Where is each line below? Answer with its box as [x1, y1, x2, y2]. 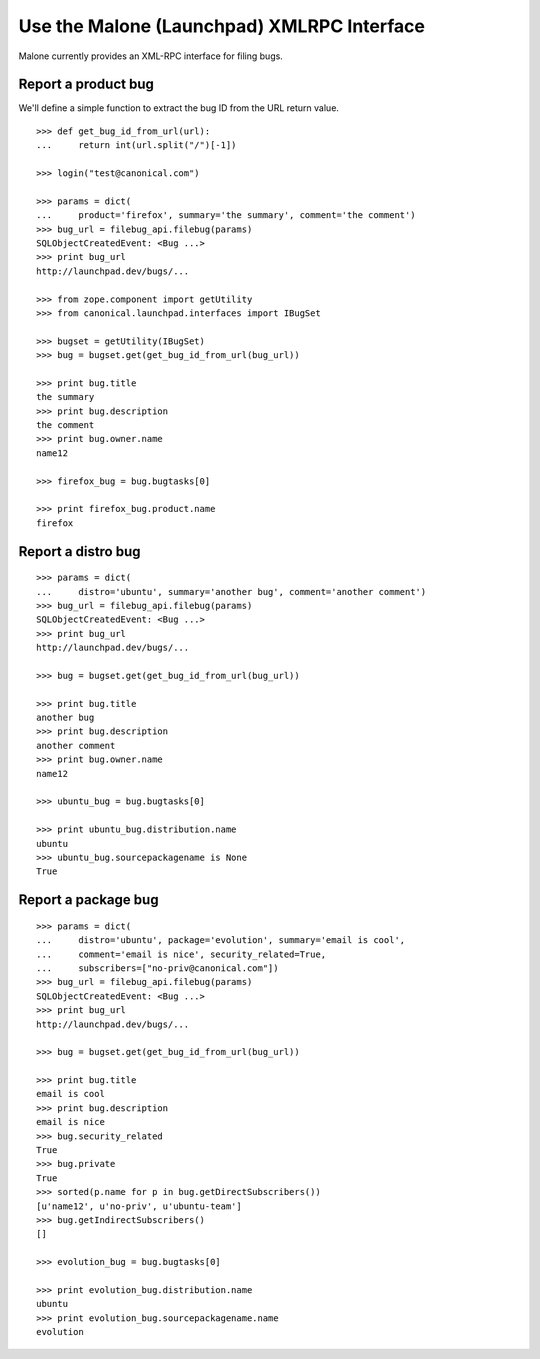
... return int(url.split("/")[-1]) [36, 140, 237, 151]
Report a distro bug [18, 543, 141, 560]
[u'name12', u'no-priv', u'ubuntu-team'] [36, 1200, 242, 1212]
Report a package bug [18, 891, 159, 909]
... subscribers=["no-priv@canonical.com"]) [36, 962, 279, 974]
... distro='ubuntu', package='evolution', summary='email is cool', [36, 935, 406, 946]
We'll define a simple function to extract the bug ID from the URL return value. [18, 102, 340, 114]
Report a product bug [18, 76, 155, 93]
